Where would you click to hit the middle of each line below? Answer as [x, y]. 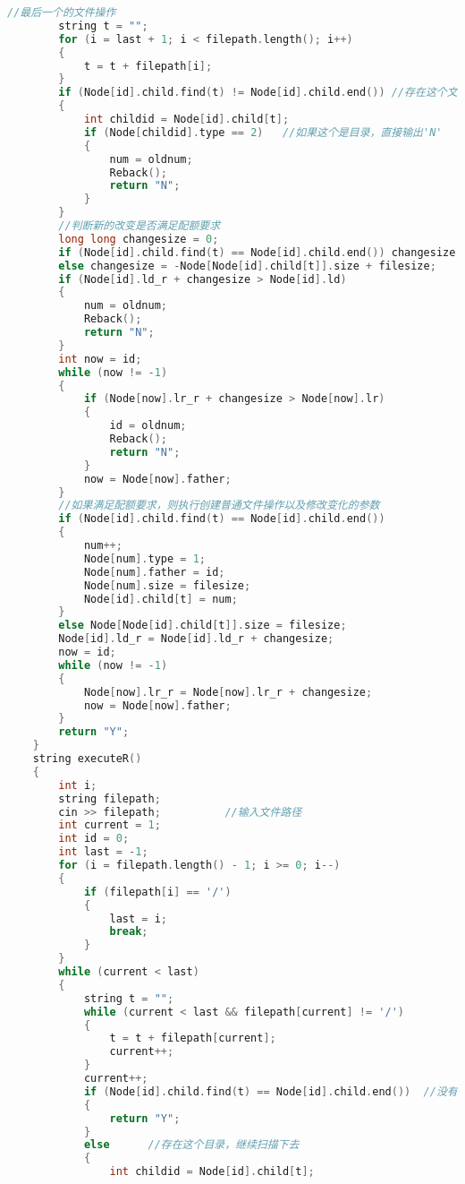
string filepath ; [110, 798]
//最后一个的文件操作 [62, 13]
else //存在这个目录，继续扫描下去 [191, 1145]
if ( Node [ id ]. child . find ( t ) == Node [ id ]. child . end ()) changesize [257, 252]
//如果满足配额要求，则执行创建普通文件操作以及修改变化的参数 [219, 506]
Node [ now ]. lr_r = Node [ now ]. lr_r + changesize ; [228, 692]
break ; [129, 932]
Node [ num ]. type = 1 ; [145, 558]
